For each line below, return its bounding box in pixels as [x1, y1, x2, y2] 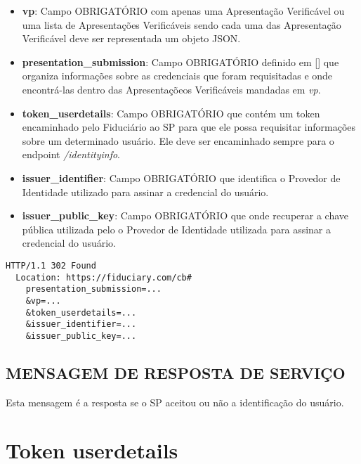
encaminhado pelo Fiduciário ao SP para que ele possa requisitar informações [22, 120, 356, 134]
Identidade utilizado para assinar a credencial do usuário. [22, 184, 269, 199]
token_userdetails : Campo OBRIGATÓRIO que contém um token [22, 105, 320, 120]
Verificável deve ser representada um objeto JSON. [22, 31, 241, 46]
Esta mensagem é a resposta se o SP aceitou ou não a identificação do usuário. [6, 394, 344, 409]
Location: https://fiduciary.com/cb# [15, 272, 192, 283]
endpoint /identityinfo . [22, 147, 120, 162]
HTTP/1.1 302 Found [6, 260, 96, 271]
